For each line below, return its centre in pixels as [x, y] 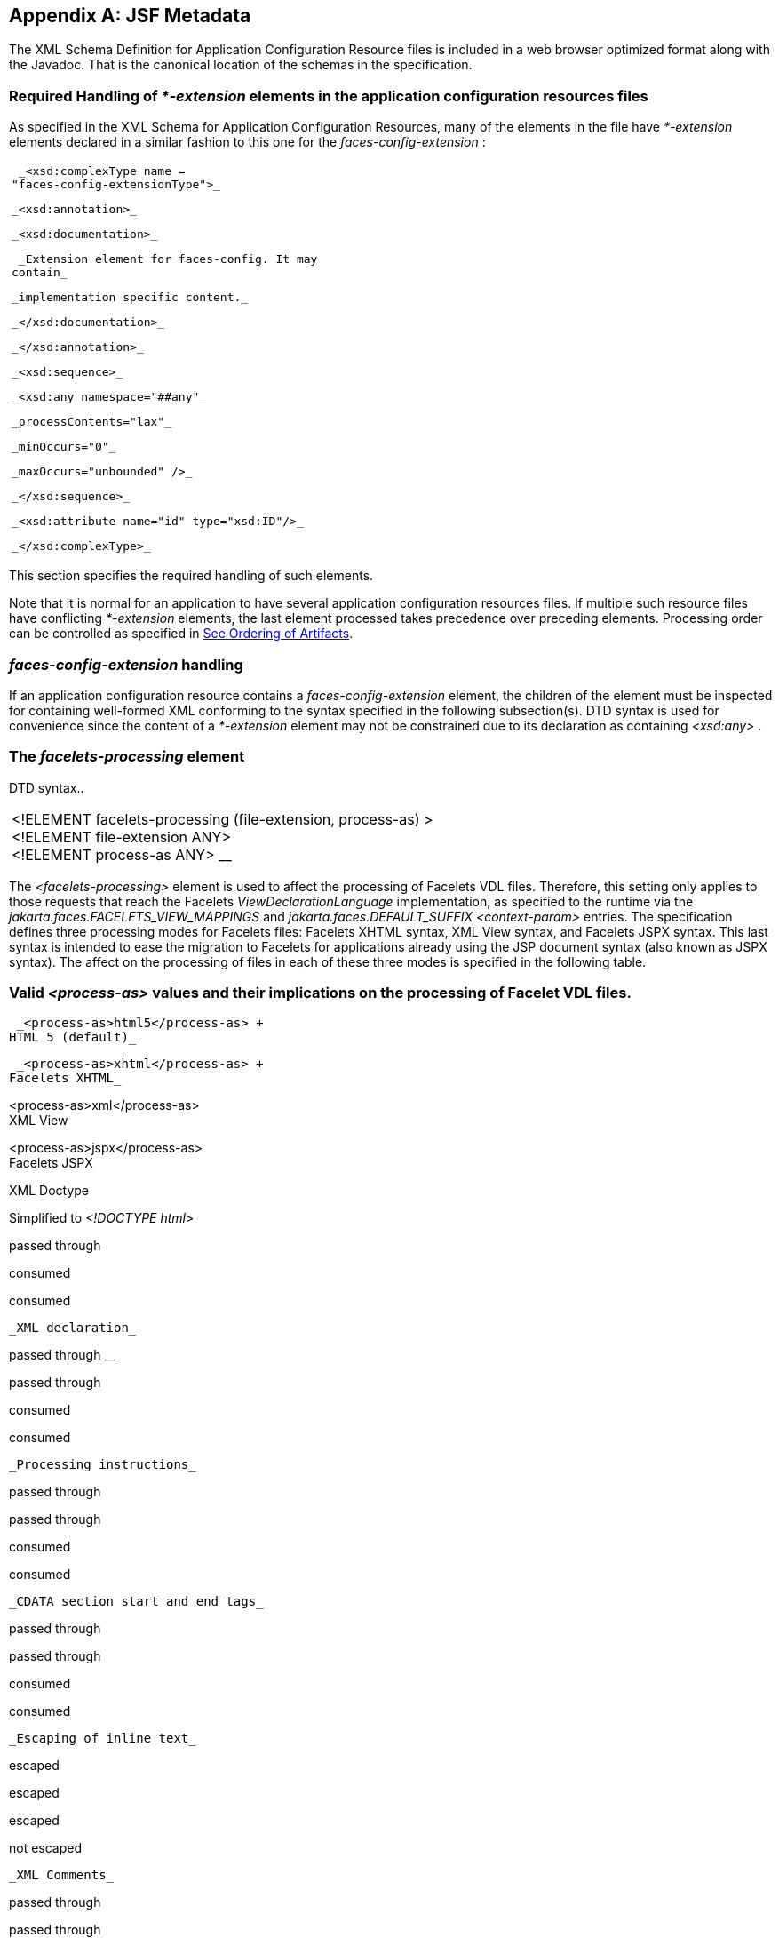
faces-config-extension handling [126, 664]
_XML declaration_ [73, 1328]
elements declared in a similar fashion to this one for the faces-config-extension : [247, 142]
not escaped [46, 1848]
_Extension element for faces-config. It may [168, 259]
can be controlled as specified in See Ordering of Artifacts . [181, 634]
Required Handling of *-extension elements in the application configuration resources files [329, 96]
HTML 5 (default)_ [73, 1037]
